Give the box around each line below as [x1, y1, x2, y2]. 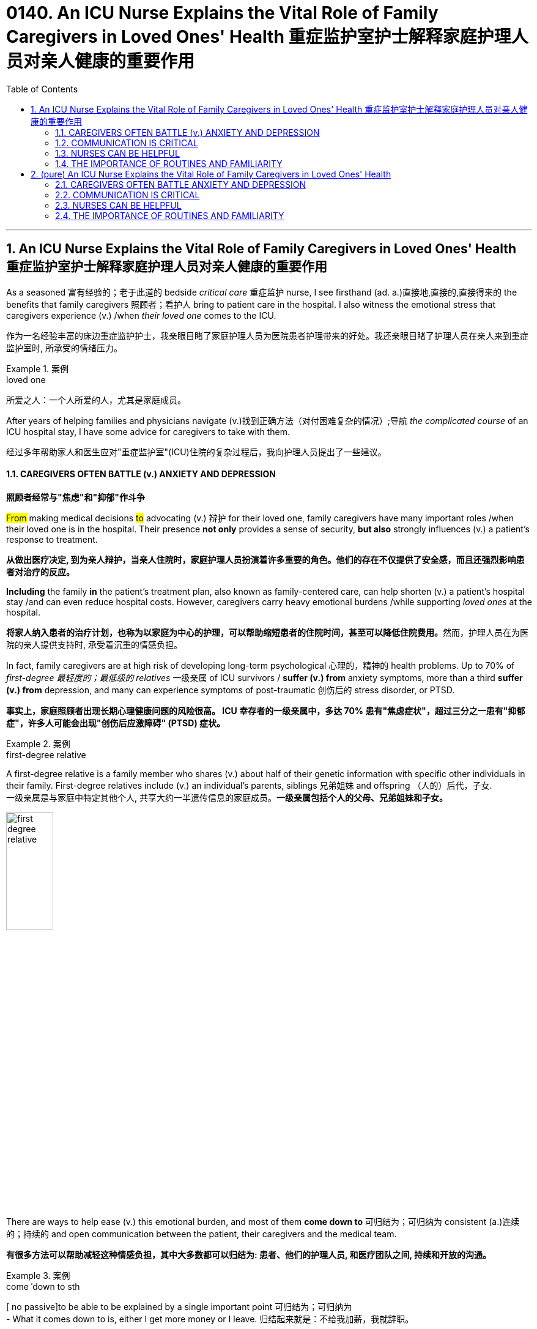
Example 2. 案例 [6, 738, 70, 749]
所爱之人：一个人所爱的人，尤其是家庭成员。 [6, 394, 186, 405]
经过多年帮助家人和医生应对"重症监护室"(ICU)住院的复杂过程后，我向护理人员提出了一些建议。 [6, 446, 387, 457]
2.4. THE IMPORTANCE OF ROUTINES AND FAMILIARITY [55, 210, 284, 221]
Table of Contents [6, 83, 78, 94]
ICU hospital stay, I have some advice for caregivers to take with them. [6, 426, 291, 437]
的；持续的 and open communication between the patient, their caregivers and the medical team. [6, 1229, 397, 1240]
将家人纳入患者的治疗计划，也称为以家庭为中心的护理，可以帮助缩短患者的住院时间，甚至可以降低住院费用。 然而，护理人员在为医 [6, 627, 528, 638]
